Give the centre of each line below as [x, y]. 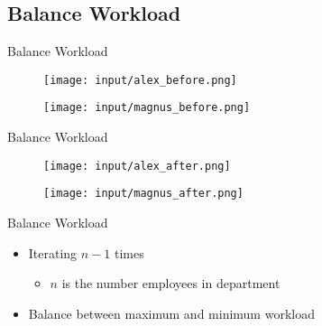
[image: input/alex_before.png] [140, 80]
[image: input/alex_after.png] [137, 166]
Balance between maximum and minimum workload [171, 313]
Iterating [53, 252]
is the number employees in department [171, 283]
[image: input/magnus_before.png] [147, 108]
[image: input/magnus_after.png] [143, 194]
